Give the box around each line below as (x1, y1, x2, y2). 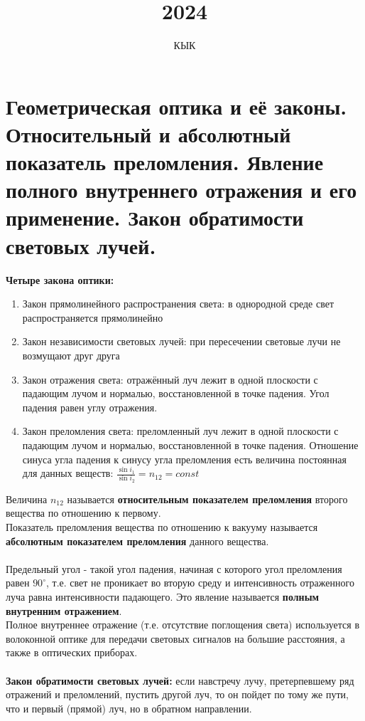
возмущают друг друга (22, 347, 120, 362)
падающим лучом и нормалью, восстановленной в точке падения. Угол (22, 386, 329, 401)
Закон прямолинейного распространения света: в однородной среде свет (22, 296, 334, 311)
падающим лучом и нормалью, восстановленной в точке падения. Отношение (22, 437, 359, 452)
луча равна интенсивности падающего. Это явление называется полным (6, 589, 320, 604)
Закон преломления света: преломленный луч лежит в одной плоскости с (22, 423, 339, 438)
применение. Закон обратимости (6, 203, 304, 232)
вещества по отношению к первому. (6, 505, 161, 520)
